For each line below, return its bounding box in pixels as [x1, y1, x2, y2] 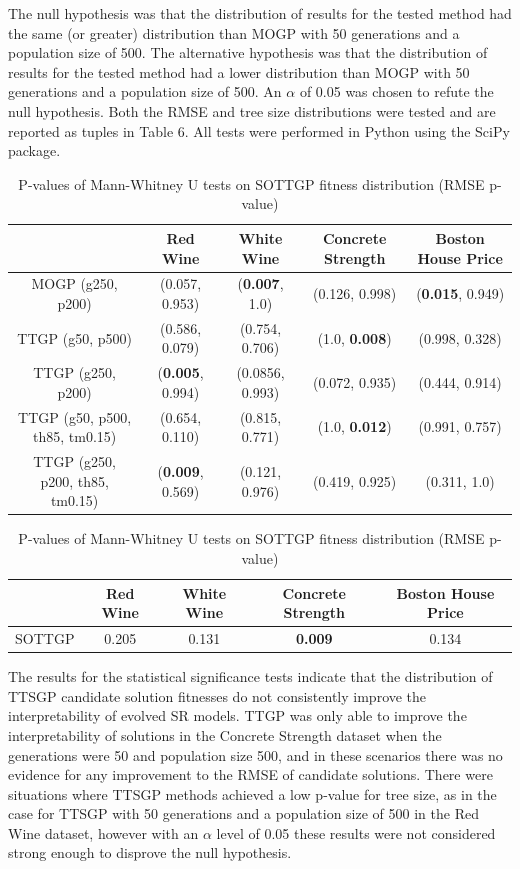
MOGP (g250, [31, 273, 118, 294]
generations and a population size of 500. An [8, 81, 282, 102]
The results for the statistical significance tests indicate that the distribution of [8, 666, 493, 687]
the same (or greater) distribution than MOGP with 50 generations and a [8, 22, 460, 43]
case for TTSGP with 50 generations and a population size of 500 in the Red [8, 803, 479, 824]
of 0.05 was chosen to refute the [299, 81, 494, 102]
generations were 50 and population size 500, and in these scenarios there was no [8, 744, 503, 765]
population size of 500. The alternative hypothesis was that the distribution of [8, 42, 488, 63]
